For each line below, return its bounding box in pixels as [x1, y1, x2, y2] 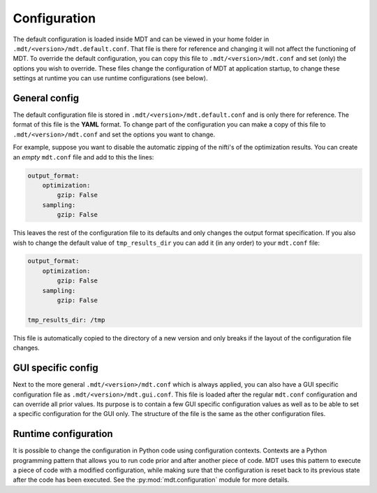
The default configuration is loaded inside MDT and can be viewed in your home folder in [13, 35, 269, 43]
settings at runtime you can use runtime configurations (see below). [13, 74, 208, 83]
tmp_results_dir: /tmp [27, 315, 105, 324]
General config [13, 92, 80, 104]
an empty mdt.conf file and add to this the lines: [13, 152, 154, 161]
